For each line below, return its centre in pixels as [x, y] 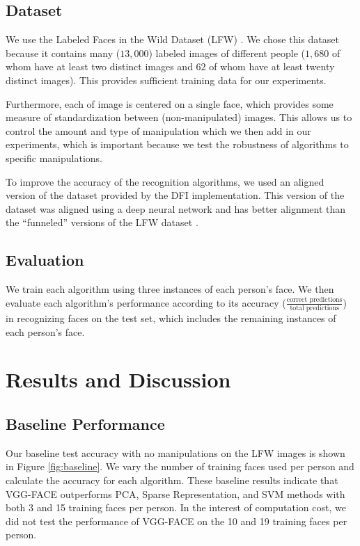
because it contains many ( [63, 53]
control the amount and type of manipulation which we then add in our [158, 130]
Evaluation [45, 260]
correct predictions [314, 300]
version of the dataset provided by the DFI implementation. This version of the [175, 195]
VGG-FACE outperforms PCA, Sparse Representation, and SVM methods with [175, 493]
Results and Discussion [118, 379]
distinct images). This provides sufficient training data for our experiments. [166, 80]
